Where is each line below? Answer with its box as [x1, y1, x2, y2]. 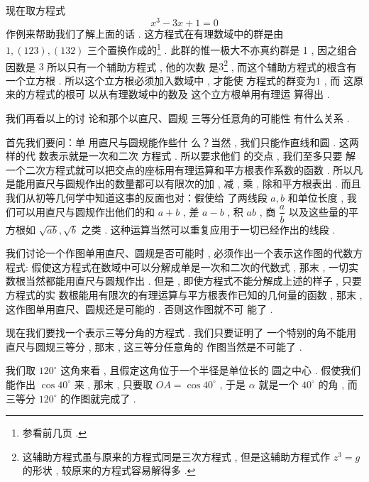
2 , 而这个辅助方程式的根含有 [224, 57, 357, 74]
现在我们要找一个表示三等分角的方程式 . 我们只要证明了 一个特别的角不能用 [6, 325, 356, 340]
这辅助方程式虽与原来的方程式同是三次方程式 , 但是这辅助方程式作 [22, 449, 331, 464]
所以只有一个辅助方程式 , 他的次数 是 [47, 59, 219, 74]
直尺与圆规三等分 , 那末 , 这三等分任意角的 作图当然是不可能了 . [6, 339, 302, 354]
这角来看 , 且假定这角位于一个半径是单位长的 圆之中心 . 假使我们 [60, 363, 361, 378]
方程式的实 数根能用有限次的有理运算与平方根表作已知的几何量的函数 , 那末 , [6, 287, 363, 302]
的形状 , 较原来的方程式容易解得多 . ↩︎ [22, 463, 196, 478]
